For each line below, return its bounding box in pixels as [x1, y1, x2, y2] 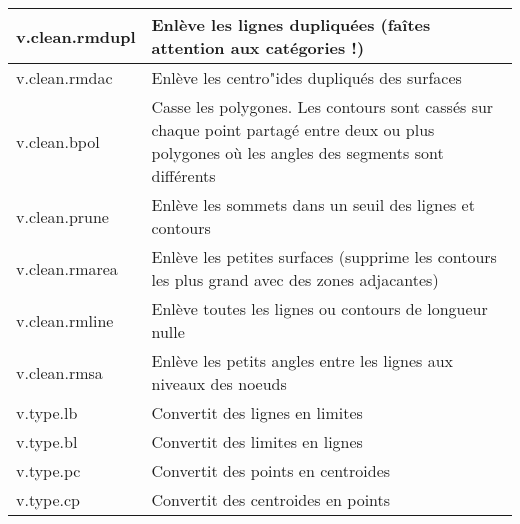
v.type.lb [16, 401, 78, 424]
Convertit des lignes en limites [151, 401, 363, 424]
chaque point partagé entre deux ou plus [151, 118, 435, 141]
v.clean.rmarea [16, 256, 118, 280]
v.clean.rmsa [16, 360, 103, 384]
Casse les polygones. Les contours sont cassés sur [151, 95, 494, 118]
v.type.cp [16, 488, 81, 511]
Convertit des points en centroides [151, 459, 391, 482]
